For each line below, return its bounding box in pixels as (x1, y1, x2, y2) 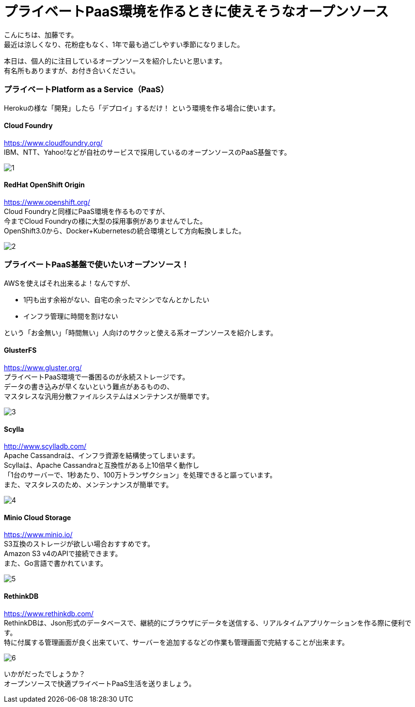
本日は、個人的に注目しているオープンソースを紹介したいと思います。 (4, 56, 226, 65)
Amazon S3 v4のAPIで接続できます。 (4, 549, 122, 558)
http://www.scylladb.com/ (4, 442, 87, 451)
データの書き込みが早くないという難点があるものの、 (4, 382, 174, 391)
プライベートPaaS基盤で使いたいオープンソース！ (4, 260, 189, 270)
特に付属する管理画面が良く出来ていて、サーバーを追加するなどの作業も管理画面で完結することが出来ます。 (4, 638, 349, 646)
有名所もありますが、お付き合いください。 (4, 66, 140, 75)
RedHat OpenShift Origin (4, 181, 85, 189)
